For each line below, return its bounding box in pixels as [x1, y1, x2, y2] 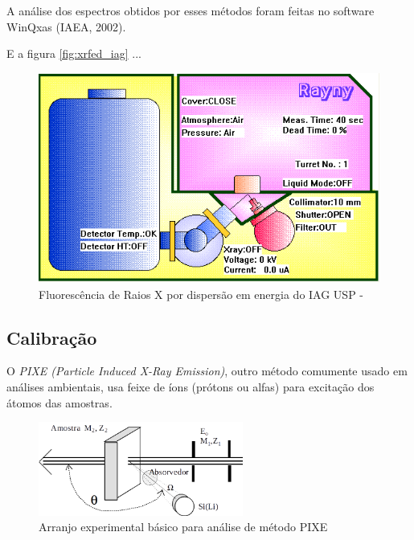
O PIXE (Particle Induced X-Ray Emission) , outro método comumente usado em [6, 362, 408, 379]
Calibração [6, 325, 97, 350]
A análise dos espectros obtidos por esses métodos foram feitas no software [6, 2, 375, 18]
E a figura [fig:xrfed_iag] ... [6, 45, 141, 62]
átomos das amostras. [6, 394, 113, 411]
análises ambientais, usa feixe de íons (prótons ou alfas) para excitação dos [6, 378, 375, 395]
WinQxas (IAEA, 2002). [6, 18, 126, 35]
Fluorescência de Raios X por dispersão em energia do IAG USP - [39, 285, 363, 302]
